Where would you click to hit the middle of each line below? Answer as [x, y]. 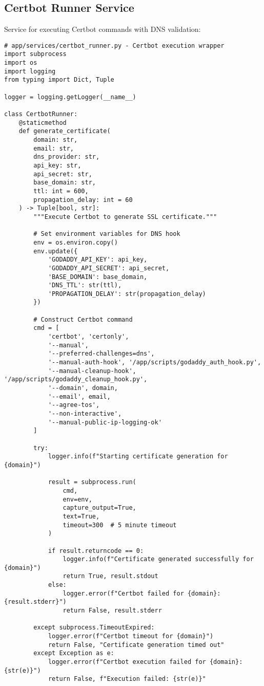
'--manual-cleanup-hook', [92, 371]
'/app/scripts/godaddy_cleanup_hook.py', [76, 379]
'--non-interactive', [85, 414]
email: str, [54, 148]
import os [21, 63]
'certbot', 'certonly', [88, 337]
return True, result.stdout [110, 576]
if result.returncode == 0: [96, 551]
